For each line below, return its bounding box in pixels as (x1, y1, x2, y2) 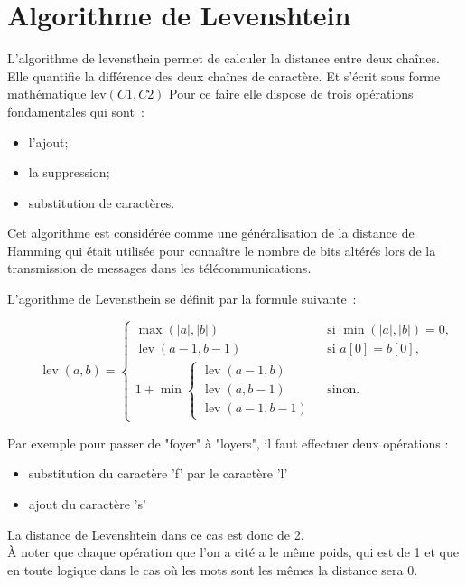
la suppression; (28, 163, 110, 182)
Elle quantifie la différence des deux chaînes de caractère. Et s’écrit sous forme (7, 66, 441, 85)
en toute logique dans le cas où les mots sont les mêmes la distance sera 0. (7, 560, 418, 579)
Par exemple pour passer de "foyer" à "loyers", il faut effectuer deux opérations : (7, 433, 449, 452)
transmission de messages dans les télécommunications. (7, 259, 312, 278)
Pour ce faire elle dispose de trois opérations (169, 84, 414, 103)
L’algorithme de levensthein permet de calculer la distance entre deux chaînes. (7, 49, 440, 68)
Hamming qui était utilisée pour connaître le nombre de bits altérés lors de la (7, 241, 436, 259)
